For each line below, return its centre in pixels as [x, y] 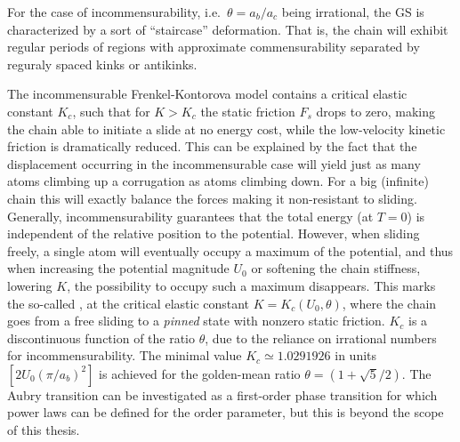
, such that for [111, 111]
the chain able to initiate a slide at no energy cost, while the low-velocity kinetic [226, 129]
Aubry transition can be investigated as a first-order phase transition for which [222, 394]
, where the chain [389, 303]
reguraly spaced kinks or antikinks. [102, 64]
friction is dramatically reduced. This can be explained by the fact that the [212, 146]
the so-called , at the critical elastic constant [129, 303]
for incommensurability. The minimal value [125, 355]
